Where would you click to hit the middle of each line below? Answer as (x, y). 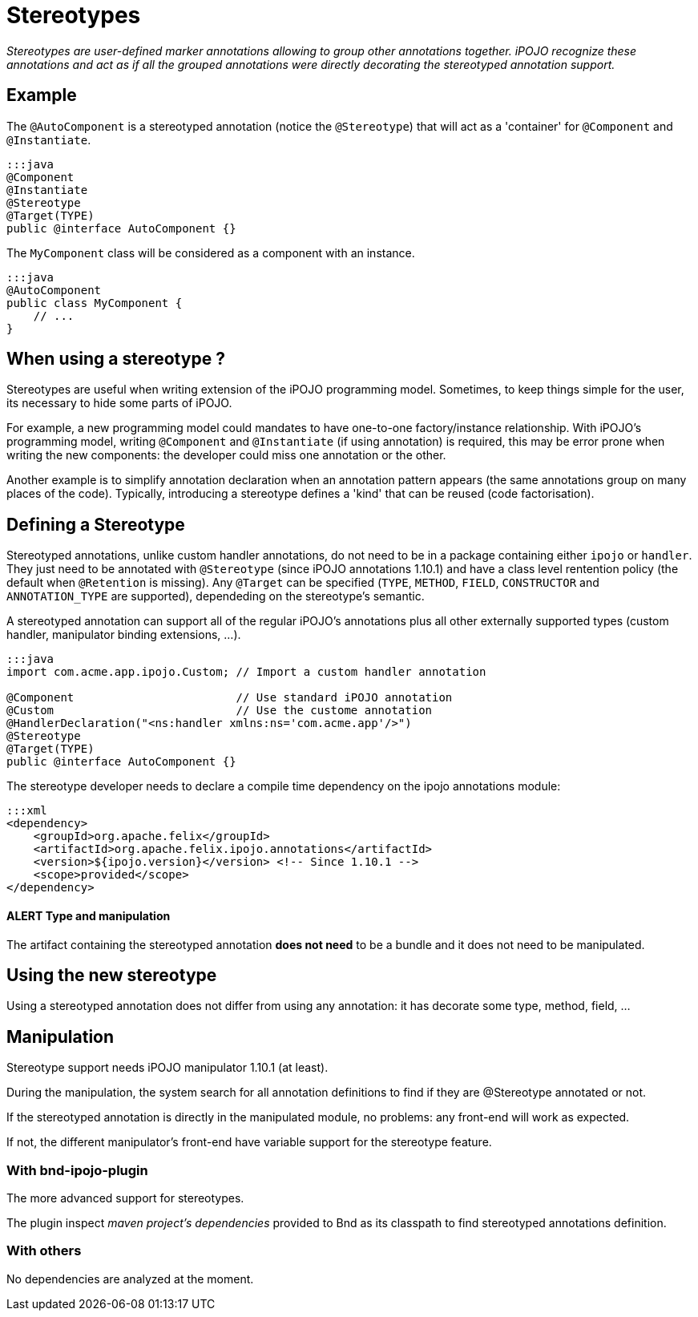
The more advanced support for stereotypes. (125, 1198)
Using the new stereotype (112, 975)
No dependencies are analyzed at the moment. (130, 1279)
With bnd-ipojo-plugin (77, 1170)
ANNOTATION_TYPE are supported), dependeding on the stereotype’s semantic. (216, 596)
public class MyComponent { (95, 303)
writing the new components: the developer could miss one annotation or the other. (226, 455)
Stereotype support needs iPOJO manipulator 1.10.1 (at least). (167, 1068)
